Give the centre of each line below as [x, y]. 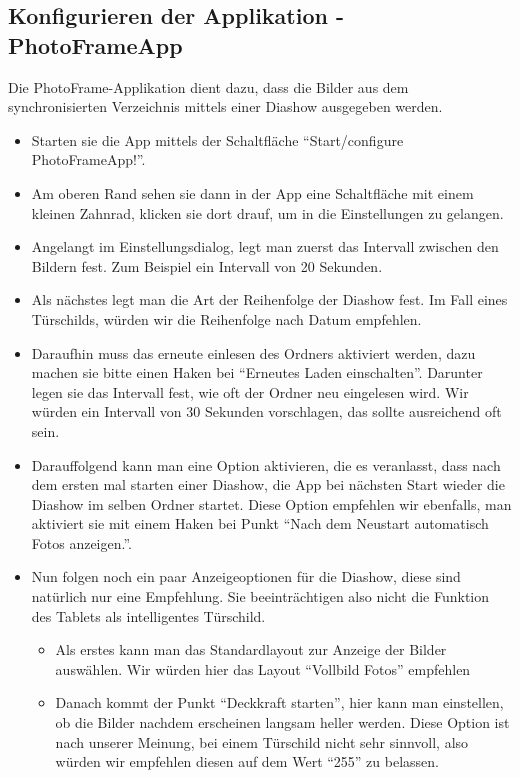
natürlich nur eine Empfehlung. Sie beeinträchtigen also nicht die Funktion [260, 596]
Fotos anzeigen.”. [82, 542]
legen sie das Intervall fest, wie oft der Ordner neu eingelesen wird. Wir [250, 391]
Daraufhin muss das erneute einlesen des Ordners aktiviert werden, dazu [253, 352]
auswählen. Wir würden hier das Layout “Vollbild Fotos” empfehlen [263, 668]
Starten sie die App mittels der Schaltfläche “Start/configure [217, 139]
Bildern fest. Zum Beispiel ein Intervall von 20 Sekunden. [207, 265]
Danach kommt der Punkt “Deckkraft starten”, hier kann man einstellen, [279, 702]
